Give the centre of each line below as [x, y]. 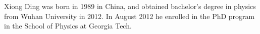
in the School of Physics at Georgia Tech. [68, 26]
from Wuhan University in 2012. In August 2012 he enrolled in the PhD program [129, 16]
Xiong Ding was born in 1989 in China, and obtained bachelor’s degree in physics [130, 6]
